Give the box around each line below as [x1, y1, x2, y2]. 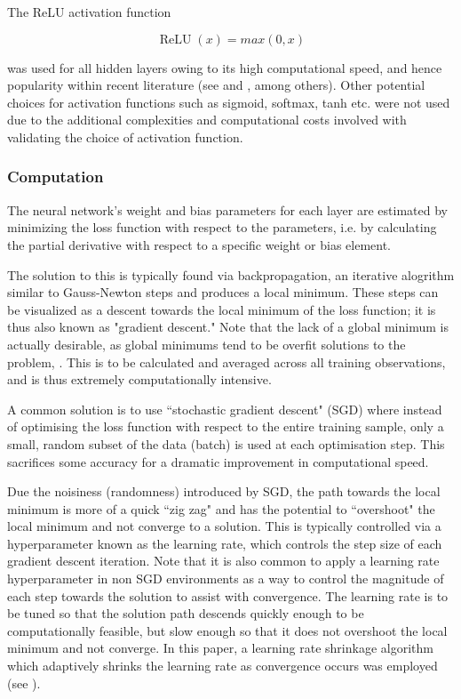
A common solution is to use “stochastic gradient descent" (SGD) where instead [7, 399, 442, 418]
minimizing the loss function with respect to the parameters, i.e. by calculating [7, 218, 437, 237]
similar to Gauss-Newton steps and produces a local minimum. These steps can [7, 283, 439, 301]
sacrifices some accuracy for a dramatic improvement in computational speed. [7, 452, 429, 470]
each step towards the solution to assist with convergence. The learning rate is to [7, 586, 449, 605]
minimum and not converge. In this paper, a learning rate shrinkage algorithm [7, 639, 433, 657]
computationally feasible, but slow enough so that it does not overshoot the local [7, 621, 448, 639]
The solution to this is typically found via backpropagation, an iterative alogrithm [7, 265, 455, 284]
